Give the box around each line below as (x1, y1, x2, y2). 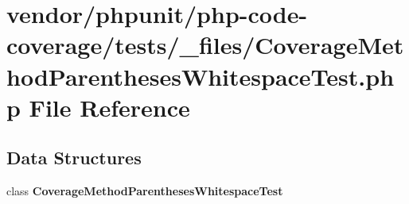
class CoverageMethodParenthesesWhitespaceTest (6, 183, 283, 199)
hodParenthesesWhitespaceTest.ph (6, 60, 395, 92)
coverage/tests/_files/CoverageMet (6, 29, 404, 61)
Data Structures (6, 145, 142, 170)
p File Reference (6, 90, 190, 123)
